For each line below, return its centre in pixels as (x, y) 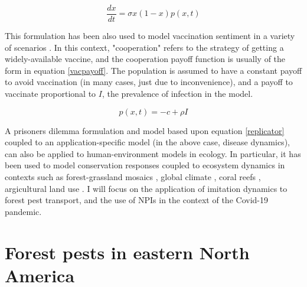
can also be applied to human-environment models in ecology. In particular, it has (153, 153)
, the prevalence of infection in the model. (177, 94)
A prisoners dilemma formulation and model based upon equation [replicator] (145, 130)
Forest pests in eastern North (127, 252)
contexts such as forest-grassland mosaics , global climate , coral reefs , (133, 177)
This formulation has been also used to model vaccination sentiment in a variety (150, 36)
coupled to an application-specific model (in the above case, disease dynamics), (147, 142)
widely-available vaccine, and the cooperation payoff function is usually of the (145, 59)
